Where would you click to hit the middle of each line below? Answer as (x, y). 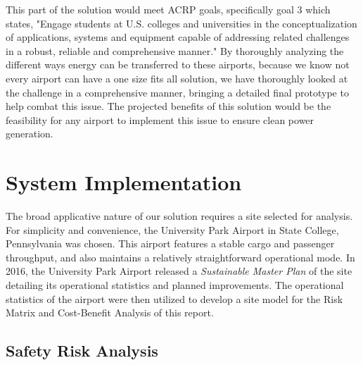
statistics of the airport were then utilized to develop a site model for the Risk (174, 298)
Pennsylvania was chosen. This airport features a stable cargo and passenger (170, 243)
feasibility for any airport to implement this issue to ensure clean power (160, 119)
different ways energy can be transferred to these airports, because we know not (178, 64)
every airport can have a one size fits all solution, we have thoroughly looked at (177, 78)
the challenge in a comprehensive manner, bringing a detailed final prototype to (177, 92)
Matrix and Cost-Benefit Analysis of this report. (110, 313)
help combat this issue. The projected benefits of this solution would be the (168, 106)
